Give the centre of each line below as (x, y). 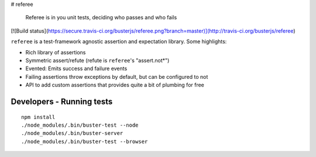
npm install (38, 117)
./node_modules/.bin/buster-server (72, 133)
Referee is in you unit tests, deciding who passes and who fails (101, 18)
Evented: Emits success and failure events (76, 69)
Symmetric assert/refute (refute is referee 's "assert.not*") (97, 60)
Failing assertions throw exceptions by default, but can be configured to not (117, 76)
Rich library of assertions (56, 52)
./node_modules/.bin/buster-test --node (80, 125)
